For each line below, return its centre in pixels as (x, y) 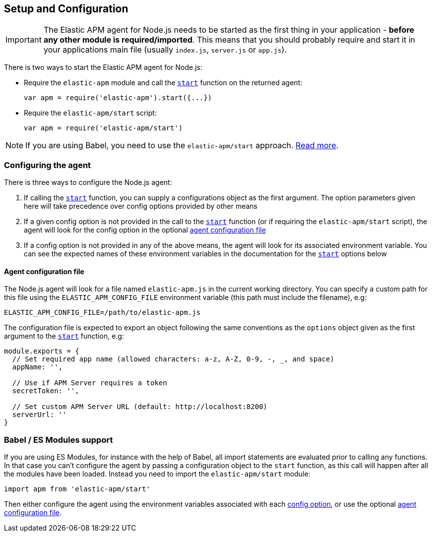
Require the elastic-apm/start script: (90, 113)
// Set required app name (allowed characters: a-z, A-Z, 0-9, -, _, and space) (173, 359)
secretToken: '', (46, 391)
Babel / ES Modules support (59, 440)
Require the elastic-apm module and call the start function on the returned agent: (163, 83)
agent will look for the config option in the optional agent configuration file (145, 230)
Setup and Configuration (66, 9)
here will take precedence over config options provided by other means (141, 206)
